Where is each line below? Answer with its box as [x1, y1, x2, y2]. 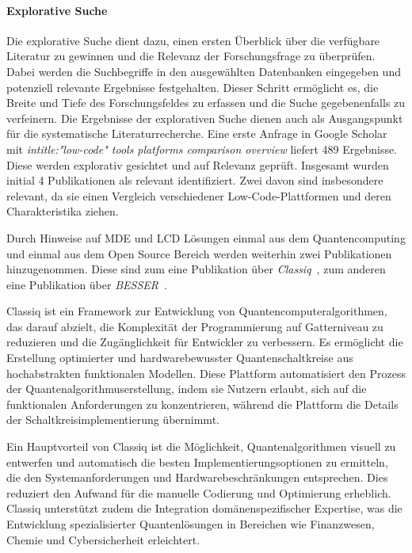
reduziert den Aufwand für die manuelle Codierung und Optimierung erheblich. [6, 484, 391, 501]
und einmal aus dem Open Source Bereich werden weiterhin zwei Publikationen [6, 245, 392, 261]
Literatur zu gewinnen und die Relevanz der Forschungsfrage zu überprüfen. [6, 48, 376, 64]
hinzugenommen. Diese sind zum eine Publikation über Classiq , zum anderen [6, 261, 386, 277]
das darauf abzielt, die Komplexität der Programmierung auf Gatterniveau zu [6, 318, 383, 334]
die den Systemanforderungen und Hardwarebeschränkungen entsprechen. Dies [6, 469, 388, 486]
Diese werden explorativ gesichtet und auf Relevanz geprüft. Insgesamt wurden [6, 156, 389, 173]
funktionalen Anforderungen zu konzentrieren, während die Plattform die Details [6, 395, 399, 412]
